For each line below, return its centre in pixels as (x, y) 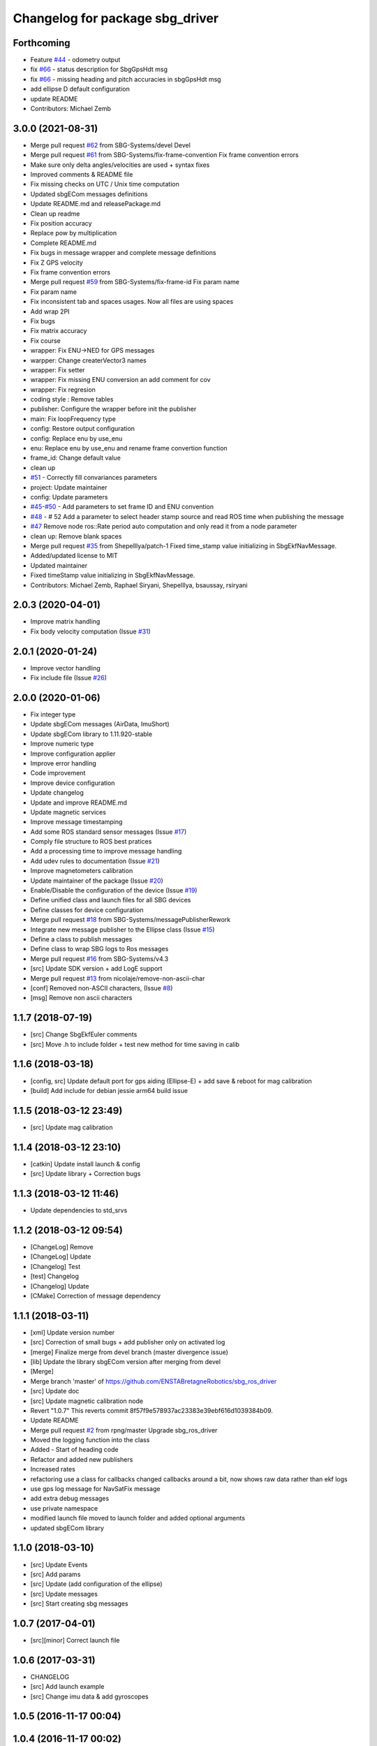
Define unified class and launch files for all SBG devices (111, 900)
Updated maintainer (59, 565)
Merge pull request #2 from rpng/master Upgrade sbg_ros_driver (124, 1430)
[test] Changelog (55, 1276)
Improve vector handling (65, 668)
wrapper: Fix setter (58, 369)
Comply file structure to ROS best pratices (91, 842)
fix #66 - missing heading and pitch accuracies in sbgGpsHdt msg (126, 79)
